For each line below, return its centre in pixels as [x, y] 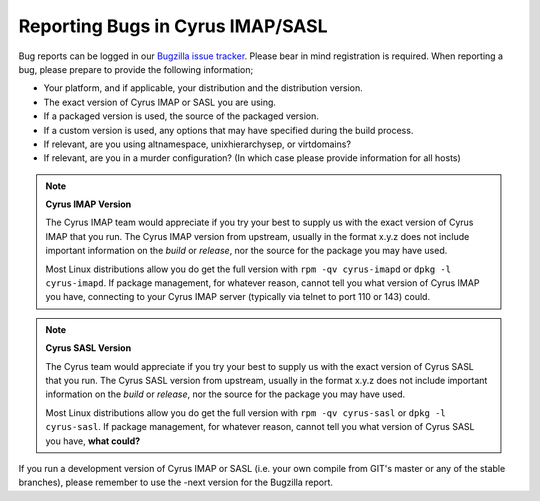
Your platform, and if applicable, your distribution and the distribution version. [203, 88]
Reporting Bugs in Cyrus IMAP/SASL [173, 26]
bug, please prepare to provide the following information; [136, 69]
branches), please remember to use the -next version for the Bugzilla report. [176, 482]
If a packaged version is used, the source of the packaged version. [181, 116]
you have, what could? [93, 441]
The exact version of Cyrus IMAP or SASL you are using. [160, 102]
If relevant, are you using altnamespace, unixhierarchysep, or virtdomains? [197, 144]
